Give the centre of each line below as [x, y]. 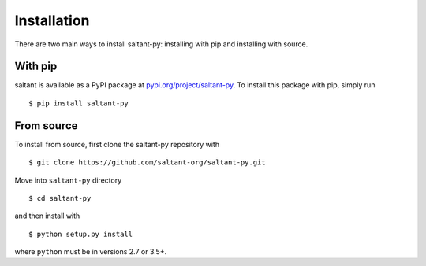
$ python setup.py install [81, 234]
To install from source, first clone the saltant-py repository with [117, 144]
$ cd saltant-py [60, 198]
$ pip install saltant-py [79, 103]
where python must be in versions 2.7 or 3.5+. [91, 252]
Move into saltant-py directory [68, 180]
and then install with [47, 216]
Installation [52, 20]
